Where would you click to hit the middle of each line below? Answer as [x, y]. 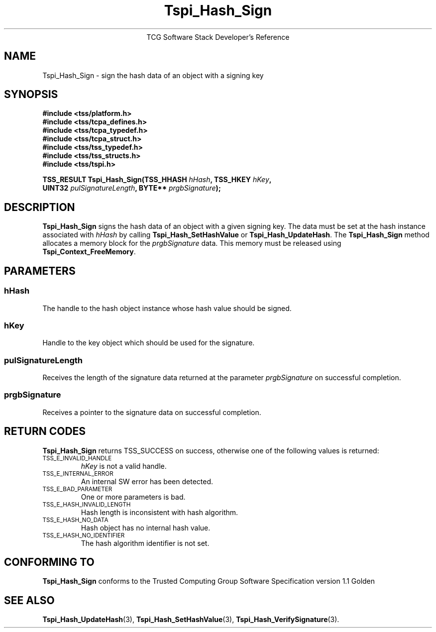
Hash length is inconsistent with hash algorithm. [160, 512]
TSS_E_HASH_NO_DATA [75, 520]
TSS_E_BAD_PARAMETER [77, 489]
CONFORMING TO [49, 562]
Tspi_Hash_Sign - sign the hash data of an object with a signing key [153, 75]
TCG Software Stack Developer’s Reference [218, 37]
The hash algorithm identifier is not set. [145, 543]
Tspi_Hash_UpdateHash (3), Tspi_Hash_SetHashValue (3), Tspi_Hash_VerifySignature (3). [191, 620]
